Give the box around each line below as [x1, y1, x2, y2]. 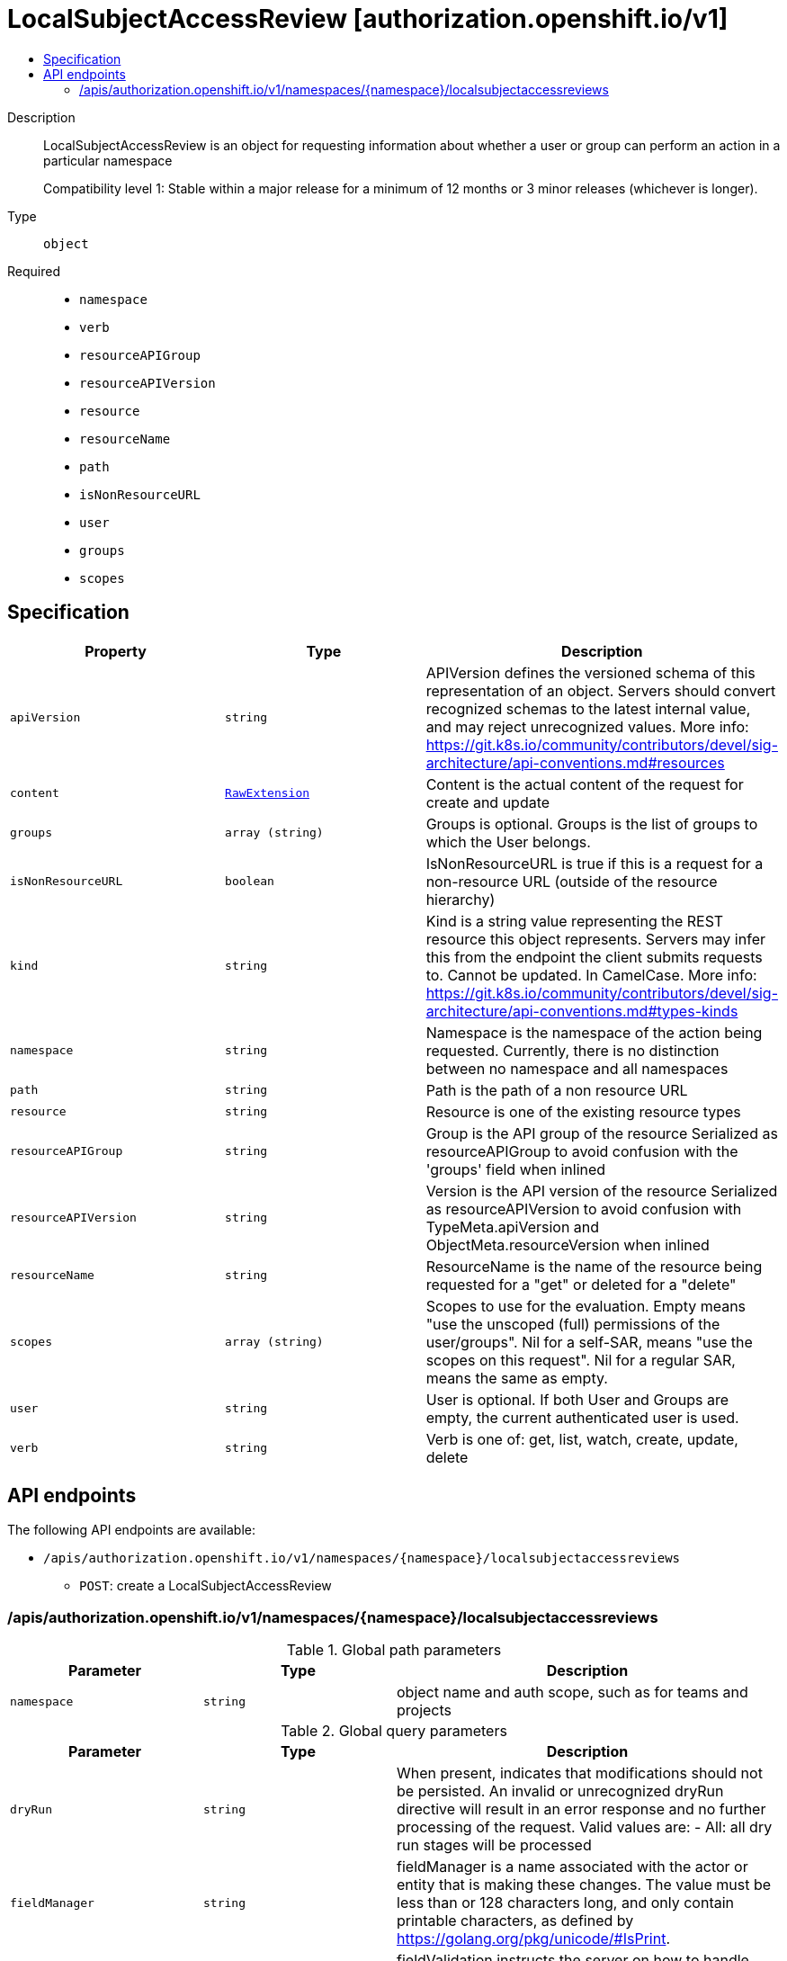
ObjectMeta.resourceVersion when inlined [425, 1235, 710, 1254]
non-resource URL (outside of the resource [425, 872, 718, 891]
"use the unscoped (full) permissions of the [425, 1314, 720, 1333]
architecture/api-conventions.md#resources [425, 753, 725, 772]
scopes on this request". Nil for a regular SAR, [425, 1350, 736, 1369]
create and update [425, 792, 550, 811]
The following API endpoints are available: [7, 1522, 255, 1538]
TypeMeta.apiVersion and [425, 1217, 600, 1236]
